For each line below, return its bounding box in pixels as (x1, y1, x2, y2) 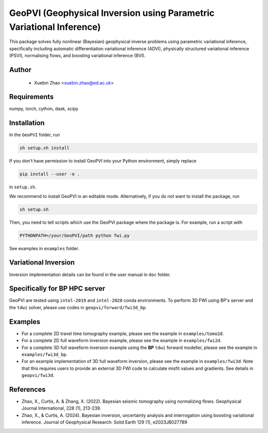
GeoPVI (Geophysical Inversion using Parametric (9, 7, 215, 18)
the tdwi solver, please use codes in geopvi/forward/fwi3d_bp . (9, 304, 147, 310)
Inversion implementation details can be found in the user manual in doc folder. (9, 271, 171, 277)
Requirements (9, 92, 54, 101)
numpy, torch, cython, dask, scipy (9, 106, 79, 112)
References (9, 385, 46, 394)
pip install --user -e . (19, 172, 80, 177)
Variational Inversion (9, 259, 75, 267)
